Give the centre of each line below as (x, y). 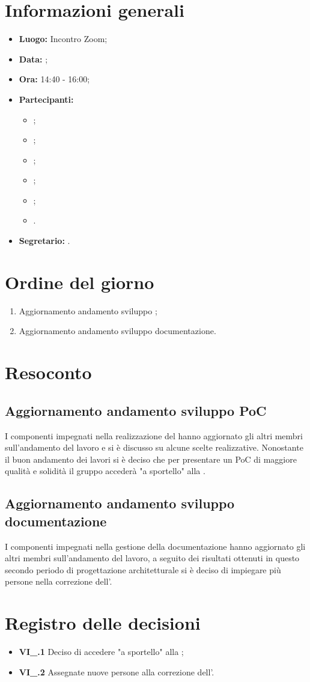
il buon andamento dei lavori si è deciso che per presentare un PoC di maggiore (151, 459)
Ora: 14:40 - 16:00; (54, 79)
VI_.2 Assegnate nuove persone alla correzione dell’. (117, 671)
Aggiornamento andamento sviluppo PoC (136, 410)
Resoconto (48, 372)
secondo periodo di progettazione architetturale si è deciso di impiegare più (143, 569)
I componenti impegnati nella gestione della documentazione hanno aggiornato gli (155, 546)
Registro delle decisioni (103, 623)
